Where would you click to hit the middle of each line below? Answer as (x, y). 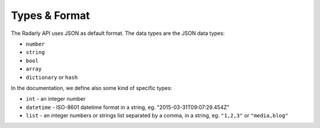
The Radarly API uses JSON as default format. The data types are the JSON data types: (118, 33)
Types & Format (50, 15)
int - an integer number (56, 99)
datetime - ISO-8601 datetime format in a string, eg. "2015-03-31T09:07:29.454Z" (128, 107)
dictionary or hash (52, 77)
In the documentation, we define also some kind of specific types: (92, 88)
